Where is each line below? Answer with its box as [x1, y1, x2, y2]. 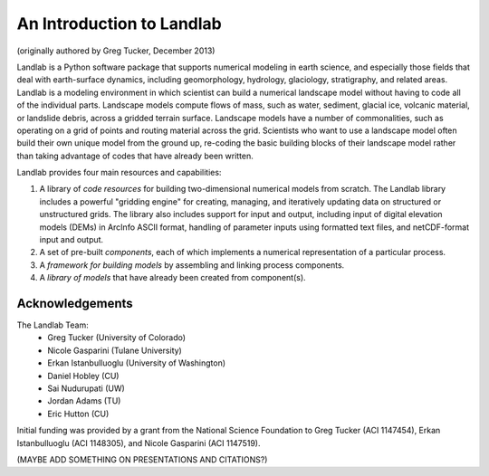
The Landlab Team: [16, 319, 90, 330]
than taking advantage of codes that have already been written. [16, 150, 254, 161]
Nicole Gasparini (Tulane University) [47, 345, 183, 356]
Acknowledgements [16, 296, 133, 311]
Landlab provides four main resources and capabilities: [16, 167, 222, 178]
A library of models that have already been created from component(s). [39, 272, 307, 283]
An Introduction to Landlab [16, 14, 222, 33]
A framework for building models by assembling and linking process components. [39, 259, 345, 271]
